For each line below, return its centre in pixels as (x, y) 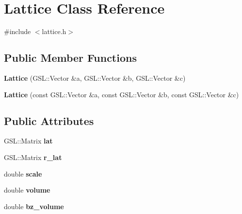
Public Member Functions (70, 58)
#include (17, 31)
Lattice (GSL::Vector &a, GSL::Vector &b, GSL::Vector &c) (95, 78)
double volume (27, 190)
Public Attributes (49, 120)
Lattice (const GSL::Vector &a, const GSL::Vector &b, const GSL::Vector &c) (121, 94)
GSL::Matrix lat (28, 141)
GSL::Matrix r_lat (33, 157)
